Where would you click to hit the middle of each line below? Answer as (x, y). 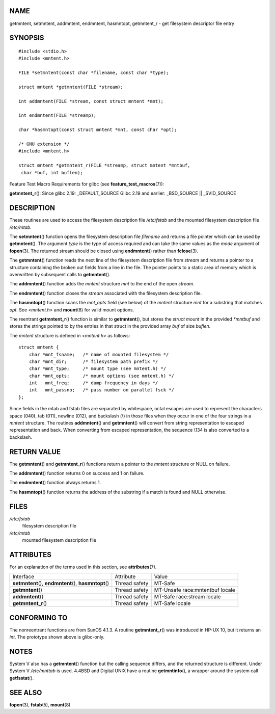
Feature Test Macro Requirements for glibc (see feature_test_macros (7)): (87, 184)
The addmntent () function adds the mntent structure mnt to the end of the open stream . (102, 284)
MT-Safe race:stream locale (187, 597)
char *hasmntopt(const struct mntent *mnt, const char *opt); (98, 130)
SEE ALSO (26, 692)
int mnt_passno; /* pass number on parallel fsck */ (101, 390)
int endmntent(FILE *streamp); (58, 115)
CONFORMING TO (38, 617)
